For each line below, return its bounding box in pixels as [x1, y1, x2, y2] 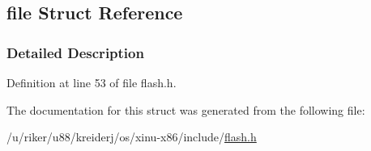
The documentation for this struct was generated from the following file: [6, 101, 365, 118]
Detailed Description [6, 42, 144, 62]
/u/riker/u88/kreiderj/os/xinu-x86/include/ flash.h [6, 128, 257, 145]
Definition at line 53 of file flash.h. [6, 74, 177, 90]
